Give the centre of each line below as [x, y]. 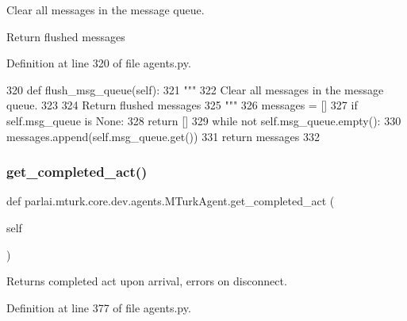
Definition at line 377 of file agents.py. [99, 307]
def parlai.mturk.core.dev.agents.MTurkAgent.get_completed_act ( [171, 201]
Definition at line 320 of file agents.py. [99, 63]
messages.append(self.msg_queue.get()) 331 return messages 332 [163, 136]
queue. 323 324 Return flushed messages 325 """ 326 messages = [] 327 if [182, 105]
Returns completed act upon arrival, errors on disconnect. [147, 281]
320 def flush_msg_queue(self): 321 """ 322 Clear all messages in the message [195, 89]
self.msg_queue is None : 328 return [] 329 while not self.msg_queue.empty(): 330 [204, 120]
